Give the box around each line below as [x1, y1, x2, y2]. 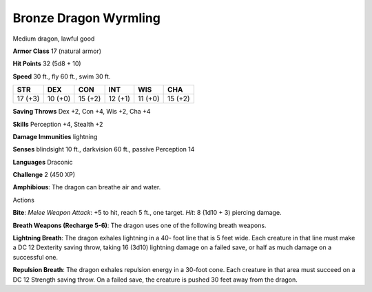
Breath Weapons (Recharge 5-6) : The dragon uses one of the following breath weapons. [12, 221, 267, 229]
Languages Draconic [12, 158, 73, 166]
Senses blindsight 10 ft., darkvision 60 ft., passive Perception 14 [12, 145, 195, 154]
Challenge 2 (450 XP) [12, 171, 76, 179]
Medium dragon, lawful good [12, 34, 95, 43]
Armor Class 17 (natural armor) [12, 47, 102, 55]
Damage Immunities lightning [12, 132, 98, 140]
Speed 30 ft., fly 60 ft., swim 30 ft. [12, 72, 111, 81]
